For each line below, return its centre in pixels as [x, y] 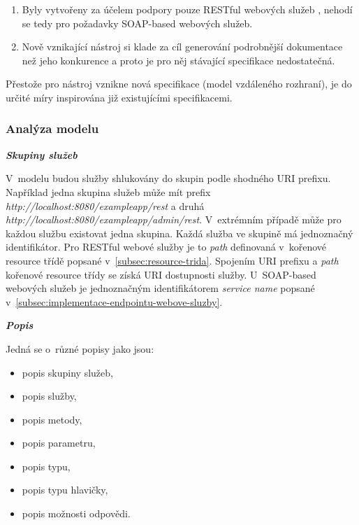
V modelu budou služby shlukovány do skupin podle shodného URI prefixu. [168, 178]
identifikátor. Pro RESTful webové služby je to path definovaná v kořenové [166, 247]
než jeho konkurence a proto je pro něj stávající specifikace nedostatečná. [178, 60]
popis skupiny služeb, [67, 372]
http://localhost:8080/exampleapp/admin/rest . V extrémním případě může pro [174, 219]
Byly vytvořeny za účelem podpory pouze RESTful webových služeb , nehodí [187, 9]
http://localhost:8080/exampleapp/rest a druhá [105, 205]
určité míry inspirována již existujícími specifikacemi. [119, 97]
